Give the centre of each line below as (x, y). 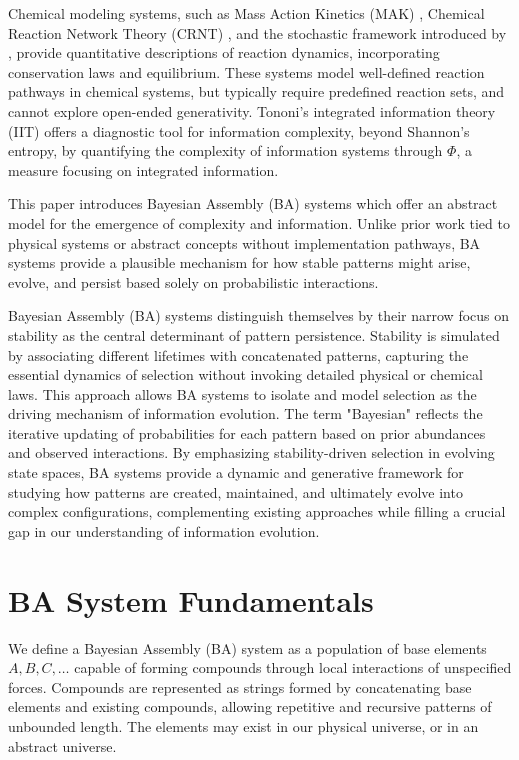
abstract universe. (62, 745)
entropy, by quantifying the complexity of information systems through (225, 150)
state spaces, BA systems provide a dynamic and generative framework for (236, 472)
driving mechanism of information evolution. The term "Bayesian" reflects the (245, 413)
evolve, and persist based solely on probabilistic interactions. (193, 281)
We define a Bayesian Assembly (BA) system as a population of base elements (247, 647)
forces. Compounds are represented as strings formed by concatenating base (240, 686)
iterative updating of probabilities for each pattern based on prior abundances (247, 432)
